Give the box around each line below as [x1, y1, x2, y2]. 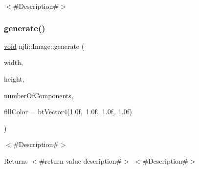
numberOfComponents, [4, 90, 73, 100]
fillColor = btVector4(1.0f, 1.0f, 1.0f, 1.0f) [4, 106, 132, 117]
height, [4, 74, 24, 84]
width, [4, 57, 23, 67]
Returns [4, 155, 28, 166]
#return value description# [39, 155, 122, 166]
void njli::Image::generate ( [4, 41, 85, 51]
